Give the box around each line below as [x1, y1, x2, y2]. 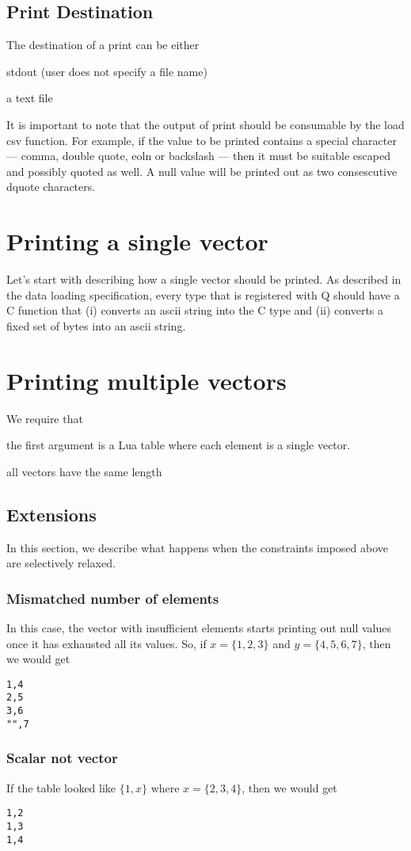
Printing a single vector [6, 225, 268, 258]
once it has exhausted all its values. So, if [6, 635, 207, 651]
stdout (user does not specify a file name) [6, 63, 207, 79]
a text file [6, 90, 53, 106]
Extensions [6, 502, 97, 526]
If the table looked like [6, 779, 116, 796]
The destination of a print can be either [6, 36, 200, 53]
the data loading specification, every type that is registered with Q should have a [6, 286, 400, 303]
